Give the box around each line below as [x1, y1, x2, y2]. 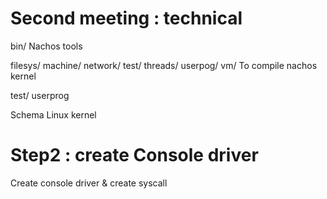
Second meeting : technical [10, 7, 243, 30]
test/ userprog [10, 89, 70, 101]
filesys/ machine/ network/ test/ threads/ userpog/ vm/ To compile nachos [10, 59, 318, 71]
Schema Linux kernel [10, 108, 97, 121]
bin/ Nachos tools [10, 40, 83, 52]
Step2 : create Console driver [10, 144, 259, 167]
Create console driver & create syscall [10, 177, 168, 189]
